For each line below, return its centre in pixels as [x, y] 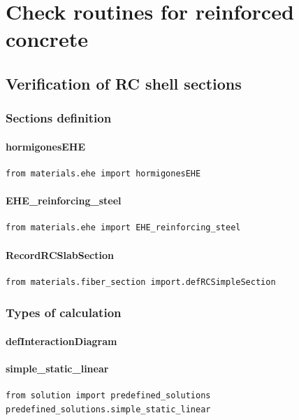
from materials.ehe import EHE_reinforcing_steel [123, 228]
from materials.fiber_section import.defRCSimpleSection [141, 282]
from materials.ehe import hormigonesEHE [103, 173]
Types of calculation [64, 313]
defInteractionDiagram [61, 341]
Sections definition [59, 118]
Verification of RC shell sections [124, 83]
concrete [47, 39]
